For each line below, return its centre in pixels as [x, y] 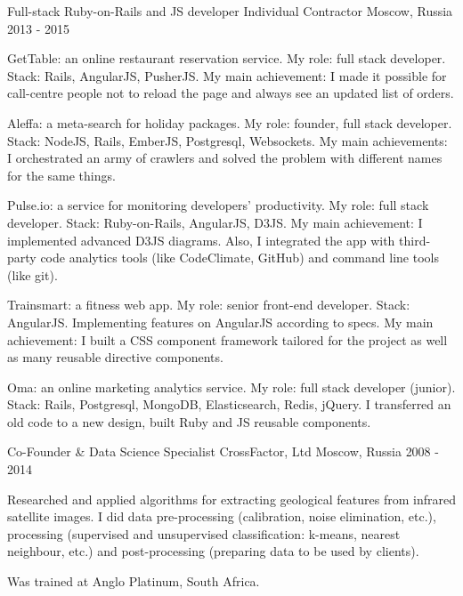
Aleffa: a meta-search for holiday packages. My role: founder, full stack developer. [230, 122]
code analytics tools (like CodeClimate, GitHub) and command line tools [240, 258]
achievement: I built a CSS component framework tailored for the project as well [227, 339]
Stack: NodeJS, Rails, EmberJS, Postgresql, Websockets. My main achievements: [227, 140]
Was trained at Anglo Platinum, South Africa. [134, 581]
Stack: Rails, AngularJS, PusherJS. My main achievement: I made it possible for [227, 75]
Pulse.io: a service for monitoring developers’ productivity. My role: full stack [218, 205]
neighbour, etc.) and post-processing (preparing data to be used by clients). [213, 551]
